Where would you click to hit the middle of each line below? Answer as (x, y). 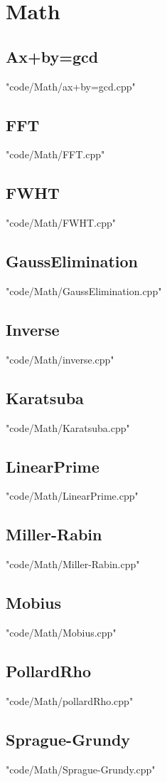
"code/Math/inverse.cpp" (60, 359)
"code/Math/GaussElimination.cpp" (84, 290)
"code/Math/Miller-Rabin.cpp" (73, 564)
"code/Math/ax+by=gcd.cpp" (71, 86)
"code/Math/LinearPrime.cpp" (72, 496)
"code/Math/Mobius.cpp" (61, 632)
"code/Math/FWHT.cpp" (61, 223)
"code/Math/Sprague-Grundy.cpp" (81, 769)
